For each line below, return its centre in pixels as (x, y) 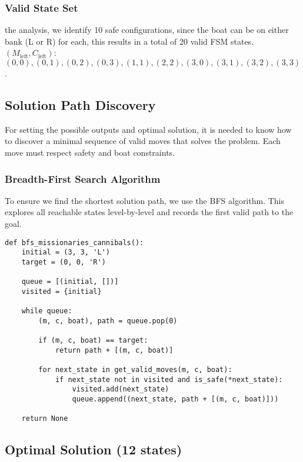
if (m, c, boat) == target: (93, 341)
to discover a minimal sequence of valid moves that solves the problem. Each (143, 141)
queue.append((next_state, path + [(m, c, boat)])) (175, 399)
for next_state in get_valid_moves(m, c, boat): (135, 370)
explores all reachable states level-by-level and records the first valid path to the (149, 212)
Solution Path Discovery (80, 104)
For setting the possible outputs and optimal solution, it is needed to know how (148, 129)
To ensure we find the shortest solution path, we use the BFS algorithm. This (145, 200)
